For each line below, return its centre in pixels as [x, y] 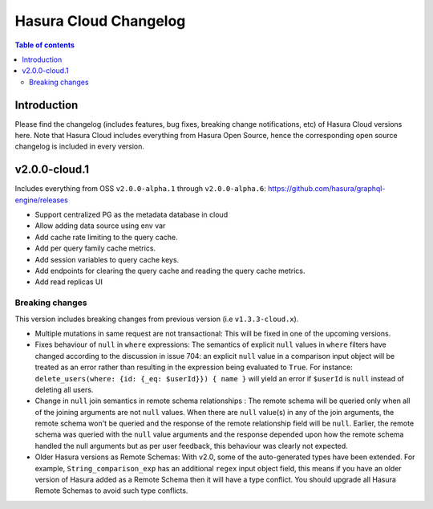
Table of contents [45, 45]
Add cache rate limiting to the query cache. [106, 237]
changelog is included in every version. [79, 147]
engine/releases [41, 200]
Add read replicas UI [69, 282]
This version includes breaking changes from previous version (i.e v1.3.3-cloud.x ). [157, 319]
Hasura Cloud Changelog [100, 21]
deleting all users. [64, 389]
